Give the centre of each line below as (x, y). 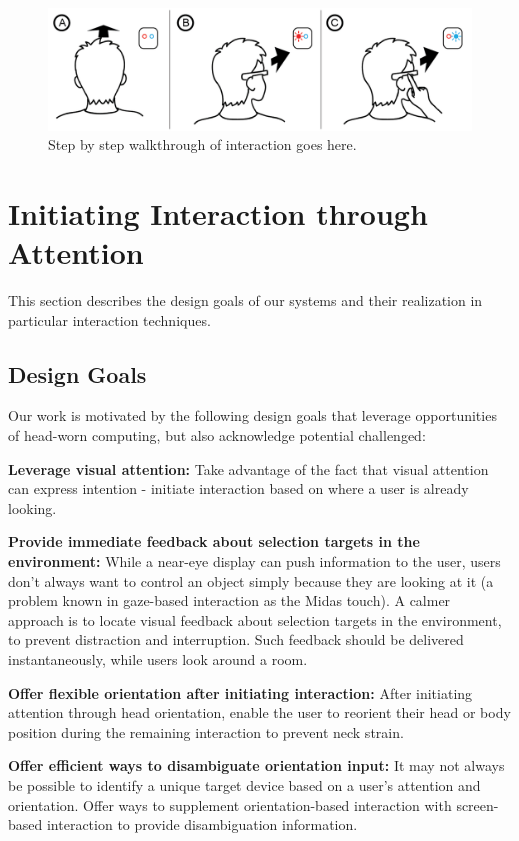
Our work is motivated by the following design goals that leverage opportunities (252, 415)
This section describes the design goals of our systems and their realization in (245, 300)
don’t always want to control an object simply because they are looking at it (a (251, 580)
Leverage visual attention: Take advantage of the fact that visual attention (248, 468)
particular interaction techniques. (109, 319)
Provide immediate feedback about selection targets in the (214, 541)
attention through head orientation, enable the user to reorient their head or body (259, 712)
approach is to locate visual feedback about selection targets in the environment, (255, 619)
